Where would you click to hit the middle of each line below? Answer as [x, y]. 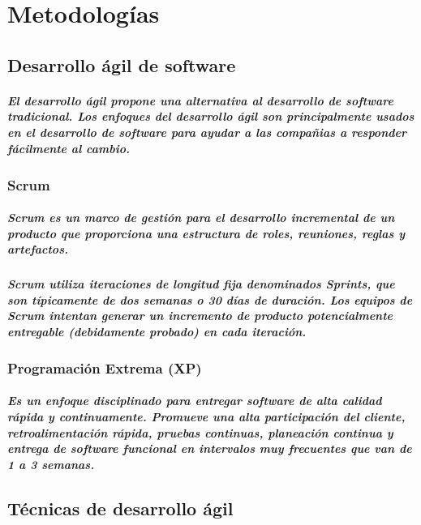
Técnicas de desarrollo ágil [120, 508]
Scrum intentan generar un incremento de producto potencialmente [200, 316]
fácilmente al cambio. [69, 148]
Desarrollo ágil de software [122, 64]
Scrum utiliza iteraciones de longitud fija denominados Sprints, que [201, 284]
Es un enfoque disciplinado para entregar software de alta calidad [195, 401]
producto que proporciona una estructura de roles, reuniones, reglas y [206, 233]
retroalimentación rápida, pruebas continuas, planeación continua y [200, 432]
